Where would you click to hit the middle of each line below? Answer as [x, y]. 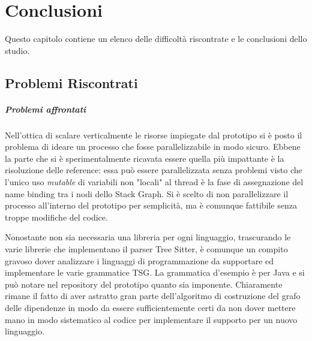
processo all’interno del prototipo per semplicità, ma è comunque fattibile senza [151, 205]
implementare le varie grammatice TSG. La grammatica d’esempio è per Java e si [155, 272]
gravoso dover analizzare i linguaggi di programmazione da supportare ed [139, 260]
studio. [17, 50]
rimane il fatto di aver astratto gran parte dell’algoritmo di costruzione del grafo [153, 296]
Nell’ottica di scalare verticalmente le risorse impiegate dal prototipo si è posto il [154, 135]
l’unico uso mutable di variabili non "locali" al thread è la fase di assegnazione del [154, 182]
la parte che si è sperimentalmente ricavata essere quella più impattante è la [145, 158]
